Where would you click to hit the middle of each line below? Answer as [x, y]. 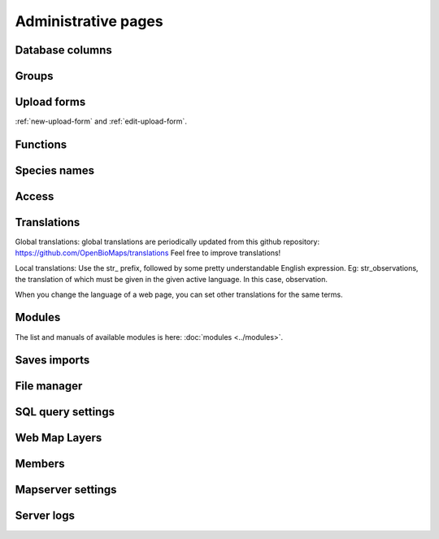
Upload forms [50, 102]
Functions [41, 144]
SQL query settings [65, 412]
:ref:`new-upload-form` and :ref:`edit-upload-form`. [101, 121]
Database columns [64, 50]
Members [40, 464]
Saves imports [52, 361]
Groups [34, 76]
